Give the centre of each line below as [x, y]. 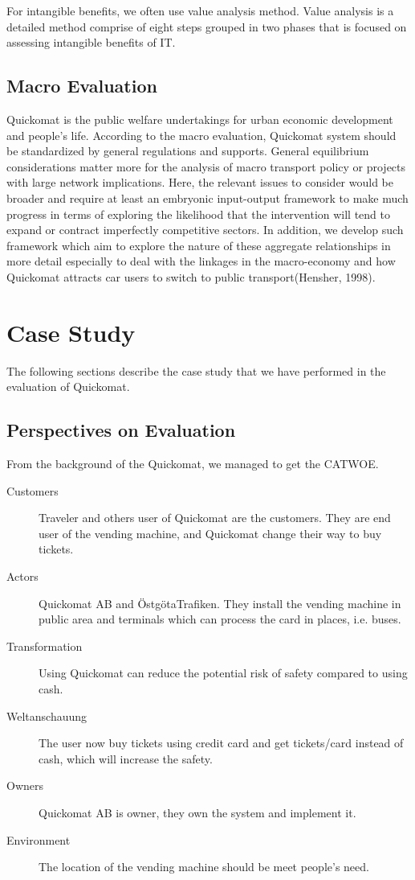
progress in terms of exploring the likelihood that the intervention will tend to [199, 214]
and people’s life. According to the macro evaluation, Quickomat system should [201, 135]
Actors [22, 576]
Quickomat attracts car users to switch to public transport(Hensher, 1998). [191, 276]
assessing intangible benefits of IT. [91, 42]
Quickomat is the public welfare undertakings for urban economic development [200, 119]
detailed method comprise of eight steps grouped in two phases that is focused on [207, 26]
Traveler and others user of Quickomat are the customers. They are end [215, 518]
